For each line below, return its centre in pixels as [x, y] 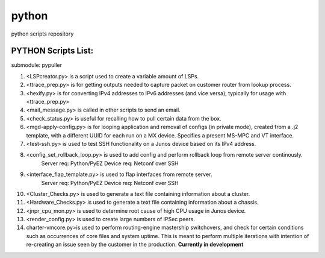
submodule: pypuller [37, 65]
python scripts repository [42, 34]
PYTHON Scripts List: [52, 51]
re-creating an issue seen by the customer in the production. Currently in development [135, 245]
